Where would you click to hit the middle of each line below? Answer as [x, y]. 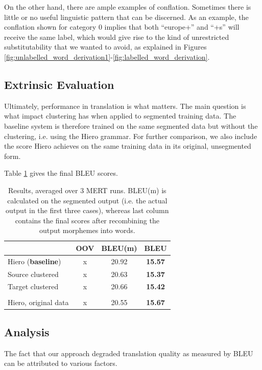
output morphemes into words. [87, 230]
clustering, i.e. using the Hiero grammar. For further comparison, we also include [131, 136]
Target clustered [33, 286]
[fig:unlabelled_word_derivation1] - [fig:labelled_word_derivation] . [107, 56]
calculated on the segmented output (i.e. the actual [87, 200]
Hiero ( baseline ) [34, 261]
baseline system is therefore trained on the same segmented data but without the [131, 125]
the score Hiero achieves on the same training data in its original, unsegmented [128, 146]
